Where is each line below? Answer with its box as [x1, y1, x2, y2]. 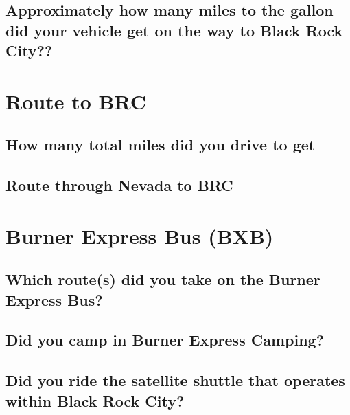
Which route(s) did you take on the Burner [5, 269, 320, 290]
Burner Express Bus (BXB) [5, 221, 274, 249]
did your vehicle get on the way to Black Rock [5, 19, 343, 41]
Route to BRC [5, 87, 146, 115]
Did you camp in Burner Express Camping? [5, 329, 325, 350]
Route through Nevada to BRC [5, 175, 233, 196]
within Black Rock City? [5, 390, 185, 411]
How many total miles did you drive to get [5, 134, 316, 155]
